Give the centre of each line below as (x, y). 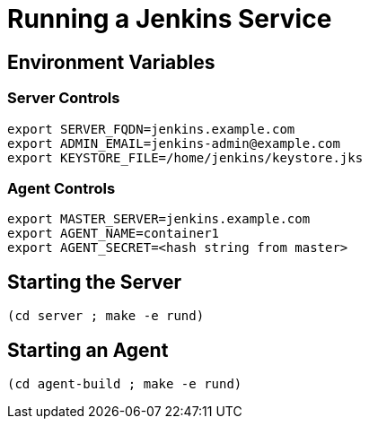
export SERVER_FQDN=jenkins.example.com (151, 129)
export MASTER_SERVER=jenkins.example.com (159, 219)
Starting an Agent (88, 350)
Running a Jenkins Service (170, 19)
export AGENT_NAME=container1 (114, 234)
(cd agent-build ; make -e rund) (125, 383)
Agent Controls (61, 188)
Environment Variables (111, 62)
